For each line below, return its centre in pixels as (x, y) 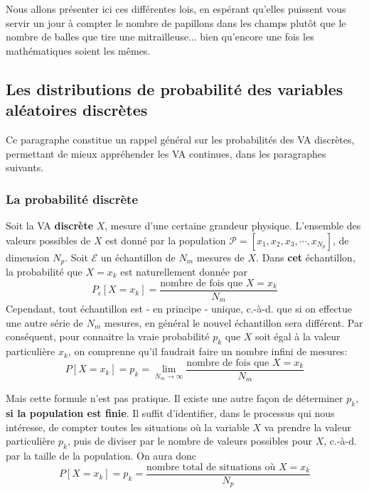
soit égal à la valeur (298, 336)
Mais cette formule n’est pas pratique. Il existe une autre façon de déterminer (175, 398)
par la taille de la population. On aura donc (101, 455)
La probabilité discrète (72, 199)
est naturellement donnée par (184, 272)
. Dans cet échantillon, (306, 257)
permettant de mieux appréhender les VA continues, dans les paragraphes (166, 153)
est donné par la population (166, 240)
